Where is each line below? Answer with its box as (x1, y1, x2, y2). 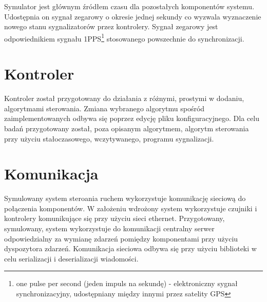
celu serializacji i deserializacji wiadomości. (4, 253, 139, 264)
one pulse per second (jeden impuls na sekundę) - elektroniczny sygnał (16, 278, 238, 289)
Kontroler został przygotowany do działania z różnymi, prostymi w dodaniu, (4, 93, 244, 104)
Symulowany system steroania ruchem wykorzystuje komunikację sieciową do (4, 193, 246, 204)
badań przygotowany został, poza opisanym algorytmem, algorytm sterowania (4, 123, 249, 133)
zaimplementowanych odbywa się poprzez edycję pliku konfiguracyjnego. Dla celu (4, 113, 259, 124)
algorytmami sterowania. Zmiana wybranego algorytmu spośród (4, 103, 205, 113)
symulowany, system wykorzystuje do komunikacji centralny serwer (4, 223, 215, 234)
